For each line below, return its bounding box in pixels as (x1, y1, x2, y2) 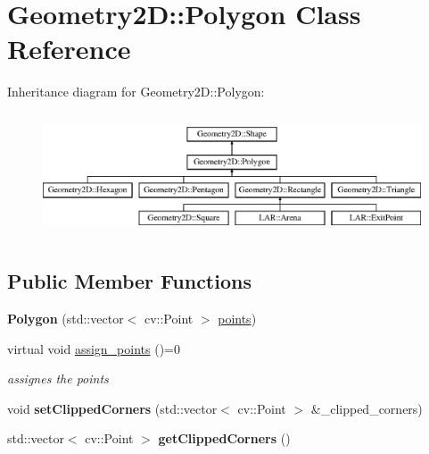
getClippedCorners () (158, 429, 291, 448)
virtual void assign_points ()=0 (7, 339, 180, 357)
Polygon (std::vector (7, 308, 124, 327)
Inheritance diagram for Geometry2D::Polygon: (7, 82, 265, 101)
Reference (7, 30, 131, 67)
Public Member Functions (7, 267, 252, 295)
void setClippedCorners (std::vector (7, 399, 218, 417)
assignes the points (7, 369, 109, 388)
